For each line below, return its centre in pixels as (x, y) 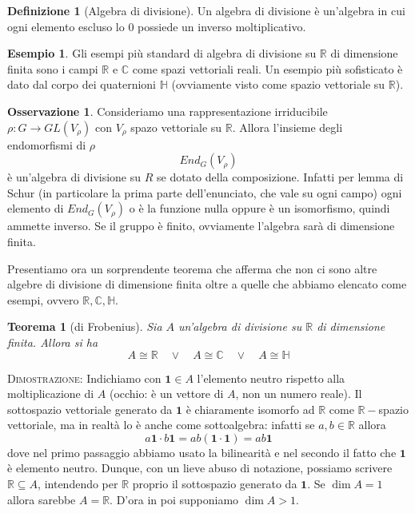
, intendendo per (78, 484)
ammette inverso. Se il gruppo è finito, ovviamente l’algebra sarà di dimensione (201, 226)
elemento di (36, 208)
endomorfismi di (47, 144)
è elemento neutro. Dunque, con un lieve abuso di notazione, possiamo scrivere (200, 468)
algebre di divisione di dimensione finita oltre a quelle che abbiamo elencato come (207, 284)
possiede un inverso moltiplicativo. (222, 26)
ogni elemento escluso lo (66, 26)
